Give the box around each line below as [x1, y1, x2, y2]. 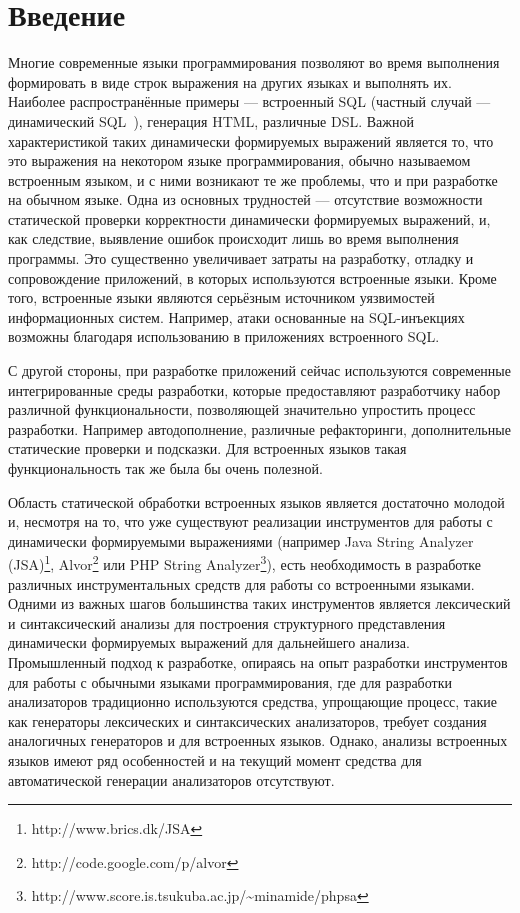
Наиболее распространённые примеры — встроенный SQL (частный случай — [8, 91, 491, 112]
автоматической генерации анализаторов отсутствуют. [8, 769, 335, 790]
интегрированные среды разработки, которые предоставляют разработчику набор [8, 379, 501, 400]
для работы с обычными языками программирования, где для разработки [8, 671, 452, 692]
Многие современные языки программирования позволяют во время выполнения [8, 52, 500, 73]
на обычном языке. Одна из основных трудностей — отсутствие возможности [8, 189, 483, 210]
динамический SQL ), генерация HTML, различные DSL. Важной [8, 110, 414, 131]
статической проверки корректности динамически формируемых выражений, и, [8, 208, 491, 229]
